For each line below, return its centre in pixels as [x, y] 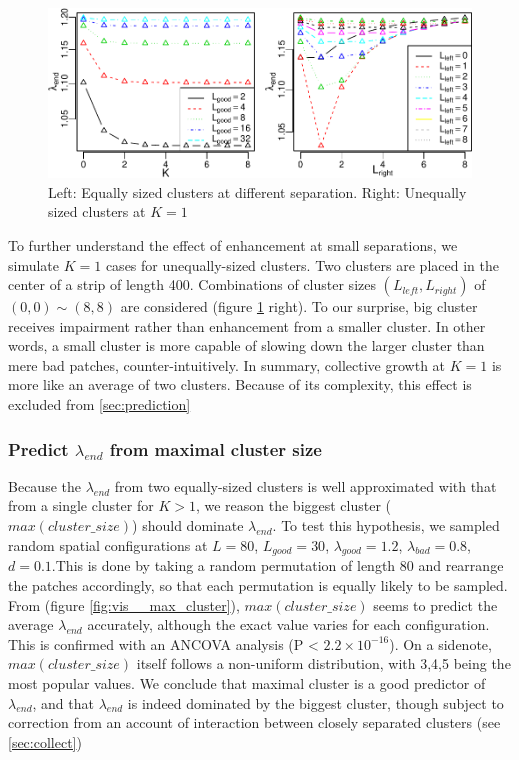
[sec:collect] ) [45, 741]
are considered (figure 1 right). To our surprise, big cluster [299, 306]
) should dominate [188, 525]
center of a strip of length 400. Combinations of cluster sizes [192, 284]
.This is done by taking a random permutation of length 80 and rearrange [277, 565]
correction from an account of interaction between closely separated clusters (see [254, 722]
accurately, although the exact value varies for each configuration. [288, 624]
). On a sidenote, [440, 643]
